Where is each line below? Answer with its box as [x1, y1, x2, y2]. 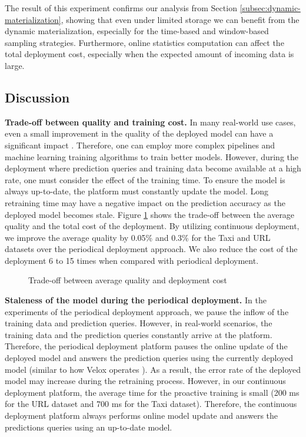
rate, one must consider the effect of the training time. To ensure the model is [5, 173, 285, 186]
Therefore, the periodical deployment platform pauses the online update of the [5, 340, 288, 352]
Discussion [5, 88, 70, 106]
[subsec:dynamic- [240, 2, 301, 14]
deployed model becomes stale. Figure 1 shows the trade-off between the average [5, 208, 295, 220]
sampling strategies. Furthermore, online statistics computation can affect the [5, 36, 284, 48]
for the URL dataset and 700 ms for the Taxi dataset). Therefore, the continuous [5, 398, 297, 410]
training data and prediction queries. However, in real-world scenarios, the [5, 317, 272, 329]
